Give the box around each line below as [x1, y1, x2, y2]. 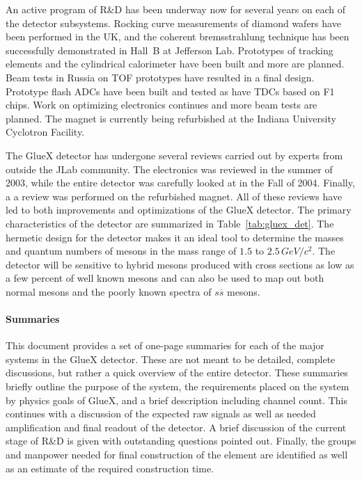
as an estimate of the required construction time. [6, 461, 214, 475]
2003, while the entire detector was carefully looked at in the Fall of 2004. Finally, [6, 175, 355, 190]
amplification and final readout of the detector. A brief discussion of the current [6, 419, 347, 434]
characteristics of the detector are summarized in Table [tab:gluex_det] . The [6, 216, 334, 230]
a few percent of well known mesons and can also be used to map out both [6, 271, 324, 285]
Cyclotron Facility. [6, 125, 85, 139]
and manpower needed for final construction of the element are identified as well [6, 447, 348, 462]
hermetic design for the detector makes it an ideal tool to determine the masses [6, 230, 344, 244]
